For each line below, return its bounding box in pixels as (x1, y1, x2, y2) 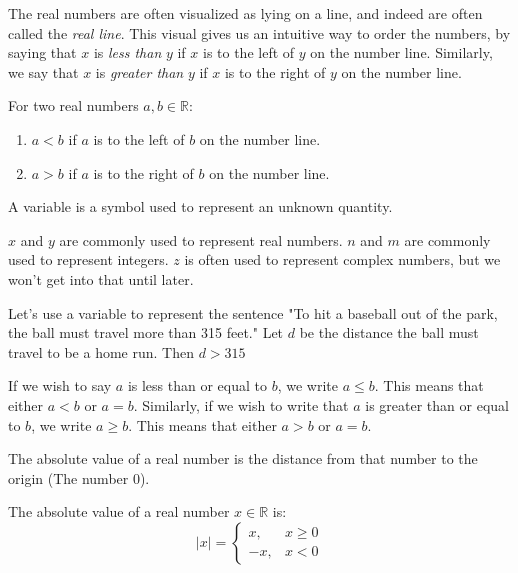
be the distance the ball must (299, 322, 479, 343)
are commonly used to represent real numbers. (59, 229, 343, 250)
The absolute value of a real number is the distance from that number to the (8, 448, 478, 469)
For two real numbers (8, 95, 139, 116)
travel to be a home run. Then (8, 341, 194, 362)
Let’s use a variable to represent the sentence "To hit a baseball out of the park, (8, 302, 498, 323)
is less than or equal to (127, 375, 268, 396)
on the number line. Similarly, (310, 42, 493, 63)
